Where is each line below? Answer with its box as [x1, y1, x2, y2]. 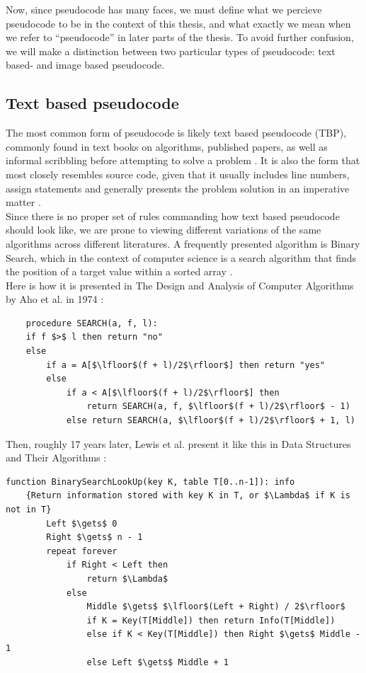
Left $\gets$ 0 [46, 518, 118, 529]
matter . [6, 195, 41, 209]
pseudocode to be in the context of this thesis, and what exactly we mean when [6, 16, 351, 30]
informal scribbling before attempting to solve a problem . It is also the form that [6, 153, 360, 168]
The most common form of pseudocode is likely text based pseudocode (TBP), [6, 125, 347, 140]
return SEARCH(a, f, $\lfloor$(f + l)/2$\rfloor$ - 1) [86, 401, 350, 412]
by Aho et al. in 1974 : [6, 292, 104, 306]
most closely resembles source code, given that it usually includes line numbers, [6, 166, 350, 181]
